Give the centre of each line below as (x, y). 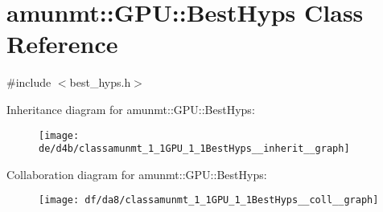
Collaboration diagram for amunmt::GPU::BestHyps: (137, 174)
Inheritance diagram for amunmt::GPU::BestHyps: (131, 109)
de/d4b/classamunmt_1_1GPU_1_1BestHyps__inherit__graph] (194, 149)
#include (29, 82)
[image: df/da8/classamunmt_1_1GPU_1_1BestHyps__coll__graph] (209, 200)
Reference (62, 44)
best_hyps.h (100, 82)
